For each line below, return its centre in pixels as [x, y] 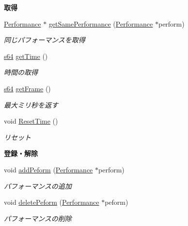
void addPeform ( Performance [48, 169]
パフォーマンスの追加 [38, 186]
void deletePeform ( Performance [52, 202]
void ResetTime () [31, 121]
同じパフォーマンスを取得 [45, 40]
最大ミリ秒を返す [31, 105]
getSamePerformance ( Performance [101, 23]
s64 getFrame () [27, 88]
